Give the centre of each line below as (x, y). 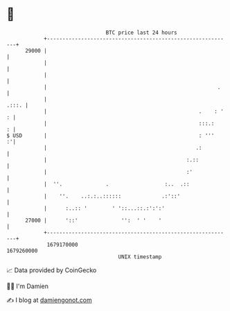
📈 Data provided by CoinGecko (52, 270)
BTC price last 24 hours (141, 33)
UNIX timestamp (140, 257)
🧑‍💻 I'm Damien (28, 286)
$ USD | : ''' (110, 135)
